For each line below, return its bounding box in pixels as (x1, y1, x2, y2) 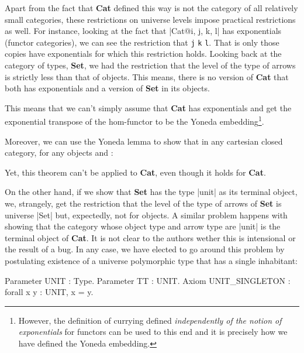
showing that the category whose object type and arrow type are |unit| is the (5, 220, 281, 232)
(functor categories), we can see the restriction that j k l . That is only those (5, 36, 279, 48)
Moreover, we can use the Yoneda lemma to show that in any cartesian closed (5, 135, 283, 147)
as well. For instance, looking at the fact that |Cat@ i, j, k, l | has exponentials (5, 25, 282, 37)
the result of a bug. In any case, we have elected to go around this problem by (5, 243, 285, 255)
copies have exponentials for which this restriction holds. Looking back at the (5, 47, 282, 60)
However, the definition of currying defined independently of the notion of (18, 314, 282, 326)
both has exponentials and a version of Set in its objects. (5, 82, 210, 94)
